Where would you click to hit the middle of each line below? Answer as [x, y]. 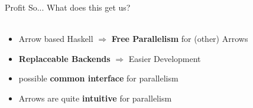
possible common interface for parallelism [98, 78]
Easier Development [165, 58]
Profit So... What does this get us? [68, 7]
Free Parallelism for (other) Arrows [180, 39]
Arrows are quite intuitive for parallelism [95, 98]
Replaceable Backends [64, 58]
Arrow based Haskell [56, 39]
